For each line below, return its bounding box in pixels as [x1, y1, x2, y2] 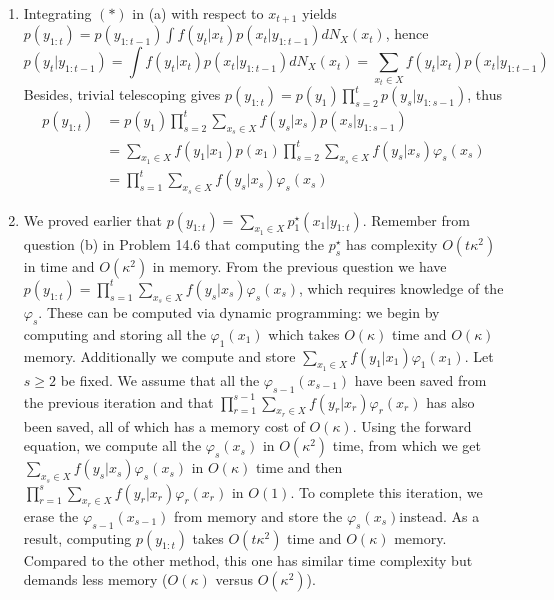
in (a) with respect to [132, 3, 264, 23]
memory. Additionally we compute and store [23, 345, 296, 366]
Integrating [23, 3, 92, 23]
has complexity [346, 233, 438, 254]
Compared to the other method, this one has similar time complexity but [23, 549, 473, 570]
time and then [255, 457, 343, 478]
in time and [23, 255, 95, 276]
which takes [268, 323, 340, 344]
